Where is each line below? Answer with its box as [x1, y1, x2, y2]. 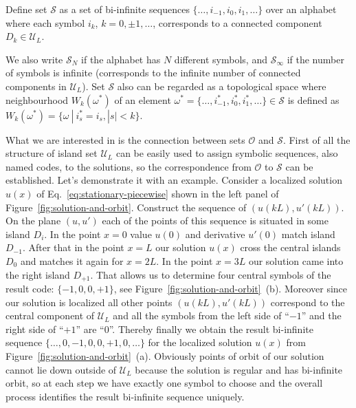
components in [5, 78, 67, 93]
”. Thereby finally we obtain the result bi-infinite [109, 321, 313, 336]
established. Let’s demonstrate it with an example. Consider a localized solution [5, 173, 342, 187]
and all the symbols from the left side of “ [113, 308, 289, 323]
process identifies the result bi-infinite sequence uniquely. [5, 389, 245, 403]
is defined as [287, 92, 340, 107]
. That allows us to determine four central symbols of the [90, 267, 331, 281]
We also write [5, 52, 63, 66]
